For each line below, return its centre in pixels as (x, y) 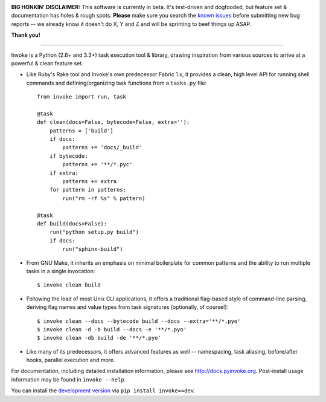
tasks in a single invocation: (61, 271)
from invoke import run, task (82, 97)
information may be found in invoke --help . (69, 379)
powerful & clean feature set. (47, 63)
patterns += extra (90, 182)
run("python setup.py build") (94, 232)
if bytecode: (69, 156)
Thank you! (26, 35)
